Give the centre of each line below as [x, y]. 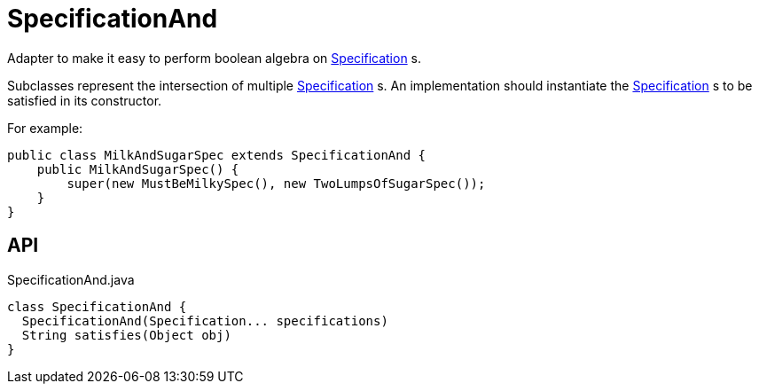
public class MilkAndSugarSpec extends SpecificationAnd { [217, 155]
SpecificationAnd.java [71, 279]
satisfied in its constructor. [85, 100]
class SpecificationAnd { [97, 306]
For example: [45, 128]
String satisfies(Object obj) [126, 335]
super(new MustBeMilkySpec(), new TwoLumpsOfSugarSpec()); [276, 183]
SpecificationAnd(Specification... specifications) [205, 321]
